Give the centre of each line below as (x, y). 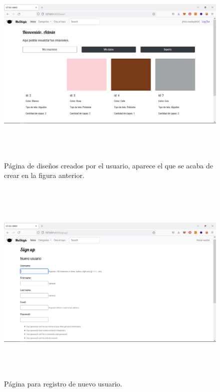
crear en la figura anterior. (44, 175)
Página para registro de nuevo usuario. (63, 384)
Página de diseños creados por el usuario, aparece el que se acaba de (108, 165)
